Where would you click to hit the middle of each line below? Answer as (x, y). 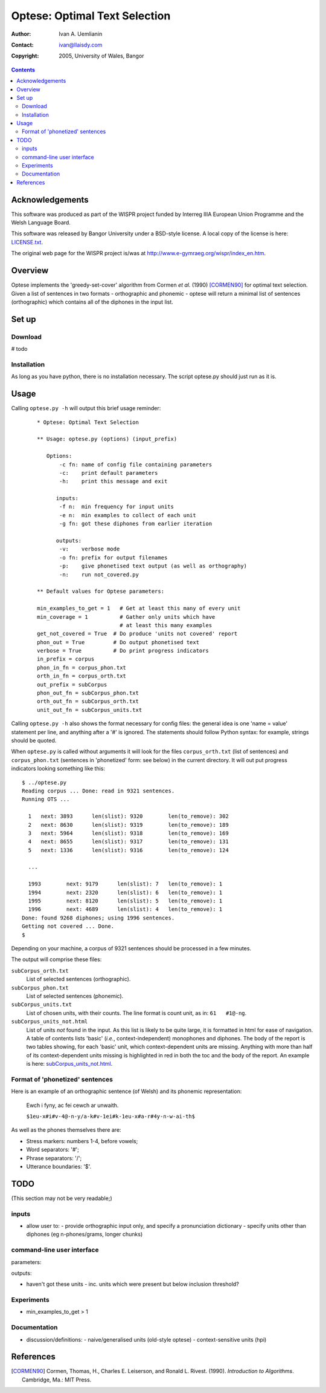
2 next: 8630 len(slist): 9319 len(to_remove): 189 (128, 825)
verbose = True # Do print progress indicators (123, 651)
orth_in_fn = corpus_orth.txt (82, 676)
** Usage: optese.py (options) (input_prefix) (107, 439)
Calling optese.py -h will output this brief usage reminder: (86, 408)
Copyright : (25, 56)
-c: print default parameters (109, 473)
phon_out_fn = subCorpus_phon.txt (88, 693)
